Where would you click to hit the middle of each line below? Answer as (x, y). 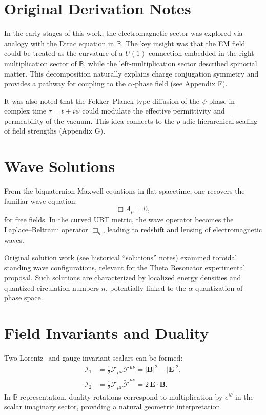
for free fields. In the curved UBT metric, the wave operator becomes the (119, 219)
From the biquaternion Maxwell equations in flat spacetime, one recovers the (125, 191)
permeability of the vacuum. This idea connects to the (89, 120)
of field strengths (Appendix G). (55, 131)
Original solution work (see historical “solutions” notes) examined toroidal (121, 257)
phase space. (24, 298)
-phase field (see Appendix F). (180, 83)
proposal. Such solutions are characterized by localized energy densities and (123, 277)
